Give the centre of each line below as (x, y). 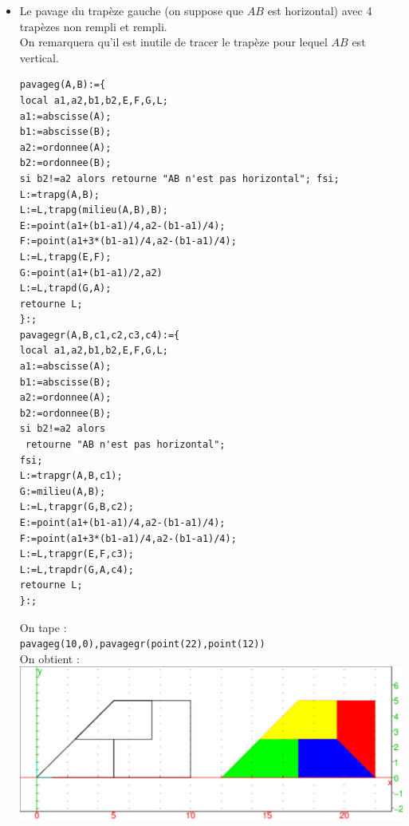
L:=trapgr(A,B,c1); (71, 476)
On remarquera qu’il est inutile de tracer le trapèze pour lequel (173, 42)
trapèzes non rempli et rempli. (93, 26)
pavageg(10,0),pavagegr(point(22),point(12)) (142, 644)
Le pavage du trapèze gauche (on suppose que (132, 10)
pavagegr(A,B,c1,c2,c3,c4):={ (100, 335)
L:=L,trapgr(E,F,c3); (77, 554)
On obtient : (49, 658)
